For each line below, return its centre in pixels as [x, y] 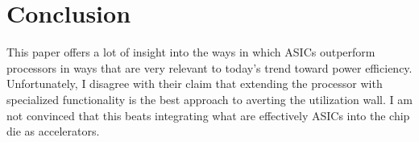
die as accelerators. [53, 131]
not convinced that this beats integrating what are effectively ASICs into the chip [208, 115]
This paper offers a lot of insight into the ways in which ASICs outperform [191, 52]
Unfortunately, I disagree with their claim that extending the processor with [195, 84]
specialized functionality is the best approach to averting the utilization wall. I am [209, 99]
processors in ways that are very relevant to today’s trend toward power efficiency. [209, 67]
